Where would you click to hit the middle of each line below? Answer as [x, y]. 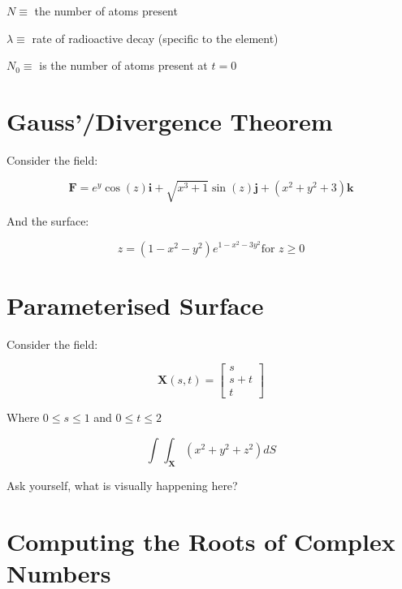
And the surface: [48, 221]
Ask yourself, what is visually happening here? [122, 485]
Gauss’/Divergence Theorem [170, 120]
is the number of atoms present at [123, 65]
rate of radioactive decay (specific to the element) [155, 38]
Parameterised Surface [135, 305]
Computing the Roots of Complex [201, 541]
